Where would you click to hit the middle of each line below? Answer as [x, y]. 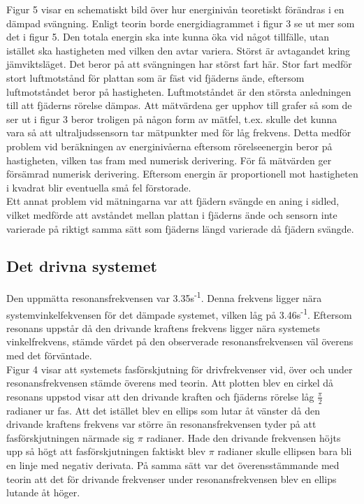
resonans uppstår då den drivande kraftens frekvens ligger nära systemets [163, 327]
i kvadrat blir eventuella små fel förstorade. [99, 187]
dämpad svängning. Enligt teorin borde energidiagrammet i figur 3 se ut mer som [181, 23]
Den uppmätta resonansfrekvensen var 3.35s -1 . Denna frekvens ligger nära [164, 297]
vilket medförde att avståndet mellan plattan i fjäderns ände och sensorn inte [172, 214]
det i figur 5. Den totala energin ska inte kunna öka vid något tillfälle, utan [168, 37]
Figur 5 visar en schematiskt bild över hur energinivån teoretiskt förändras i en [175, 9]
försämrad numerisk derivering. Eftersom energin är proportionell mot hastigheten [182, 174]
